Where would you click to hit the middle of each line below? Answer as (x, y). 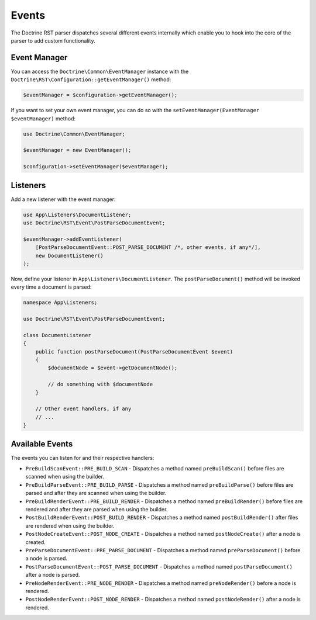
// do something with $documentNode (100, 385)
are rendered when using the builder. (70, 525)
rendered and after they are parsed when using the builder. (97, 510)
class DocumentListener (57, 335)
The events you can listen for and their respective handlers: (83, 458)
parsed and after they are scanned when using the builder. (96, 493)
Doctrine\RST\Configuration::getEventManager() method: (91, 79)
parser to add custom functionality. (53, 40)
